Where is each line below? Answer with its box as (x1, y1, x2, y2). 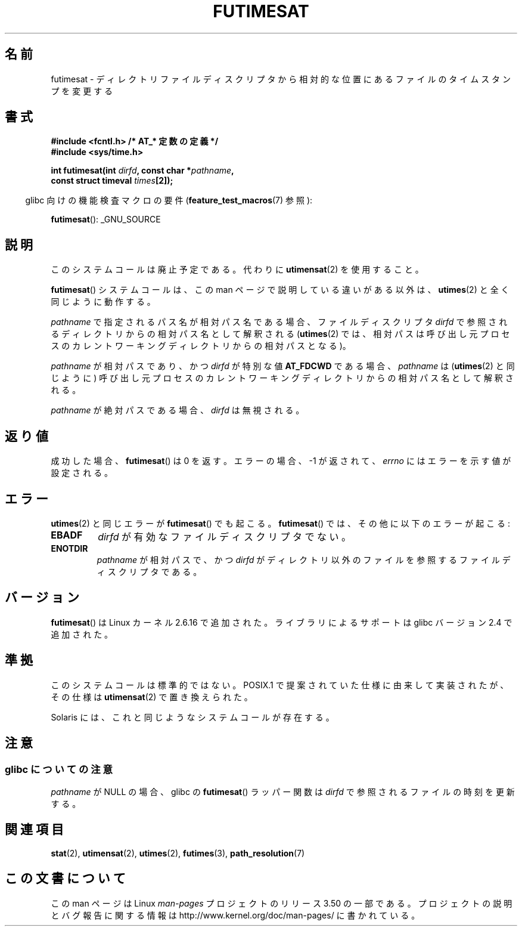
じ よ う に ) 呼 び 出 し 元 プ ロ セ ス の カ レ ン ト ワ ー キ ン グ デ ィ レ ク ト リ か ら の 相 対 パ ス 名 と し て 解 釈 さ (51, 373, 514, 383)
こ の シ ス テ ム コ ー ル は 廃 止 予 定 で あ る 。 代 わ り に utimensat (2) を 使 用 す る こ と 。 (51, 264, 424, 275)
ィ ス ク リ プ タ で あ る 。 (97, 566, 202, 577)
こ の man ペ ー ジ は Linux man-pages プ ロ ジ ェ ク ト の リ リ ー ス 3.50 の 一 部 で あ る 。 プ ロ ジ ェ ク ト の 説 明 (51, 898, 512, 908)
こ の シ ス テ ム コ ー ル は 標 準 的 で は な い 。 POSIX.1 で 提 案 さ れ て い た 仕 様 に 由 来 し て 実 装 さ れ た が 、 (51, 679, 509, 690)
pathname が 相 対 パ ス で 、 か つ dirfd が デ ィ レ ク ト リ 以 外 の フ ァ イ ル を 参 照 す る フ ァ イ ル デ (97, 554, 511, 565)
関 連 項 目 (5, 822, 64, 837)
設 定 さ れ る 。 (51, 468, 113, 478)
